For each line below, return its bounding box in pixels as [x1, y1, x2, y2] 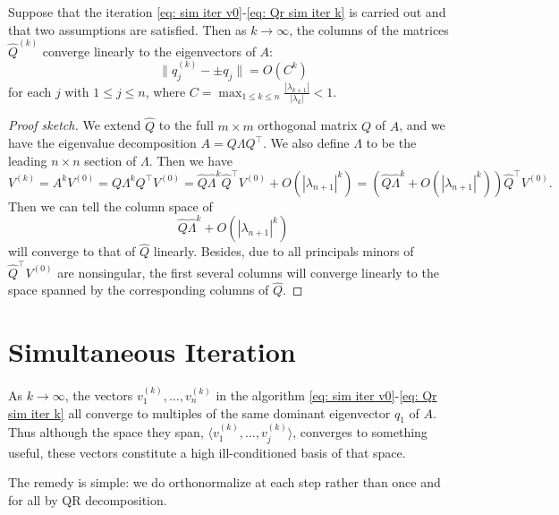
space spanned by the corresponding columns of [8, 280, 269, 299]
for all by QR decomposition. [8, 490, 167, 509]
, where [145, 82, 186, 100]
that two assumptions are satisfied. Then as [8, 20, 247, 39]
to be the [366, 133, 417, 152]
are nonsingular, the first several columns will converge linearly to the [57, 262, 439, 281]
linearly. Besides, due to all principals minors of [153, 242, 414, 261]
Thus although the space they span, [8, 423, 204, 442]
